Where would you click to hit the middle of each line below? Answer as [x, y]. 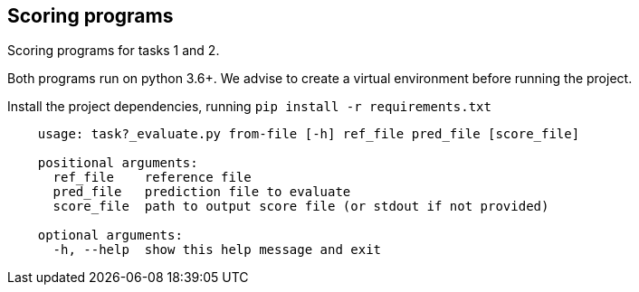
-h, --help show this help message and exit [217, 250]
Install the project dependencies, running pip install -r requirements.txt [249, 107]
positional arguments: [118, 163]
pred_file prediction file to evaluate [202, 192]
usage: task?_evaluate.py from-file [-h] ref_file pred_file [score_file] [309, 134]
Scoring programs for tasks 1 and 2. [114, 51]
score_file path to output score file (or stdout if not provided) [301, 207]
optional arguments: [110, 235]
